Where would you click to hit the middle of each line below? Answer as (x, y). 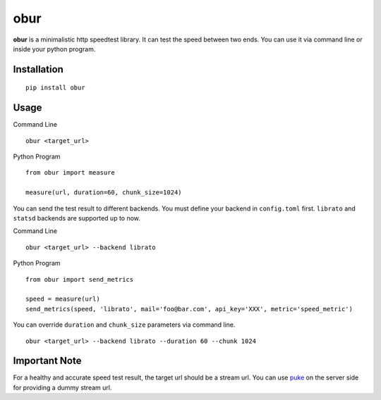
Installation (38, 69)
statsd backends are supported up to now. (77, 218)
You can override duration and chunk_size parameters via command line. (124, 325)
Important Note (47, 361)
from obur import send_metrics (80, 279)
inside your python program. (54, 49)
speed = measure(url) (63, 299)
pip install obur (55, 88)
